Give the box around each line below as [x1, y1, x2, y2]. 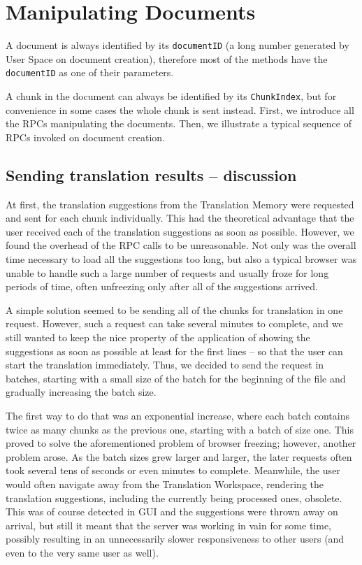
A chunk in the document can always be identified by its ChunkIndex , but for [6, 89, 337, 103]
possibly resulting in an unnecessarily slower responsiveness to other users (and [6, 531, 345, 546]
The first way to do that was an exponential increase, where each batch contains [6, 408, 349, 422]
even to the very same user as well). [6, 545, 159, 559]
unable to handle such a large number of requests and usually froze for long [6, 265, 329, 280]
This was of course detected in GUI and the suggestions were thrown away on [6, 504, 338, 519]
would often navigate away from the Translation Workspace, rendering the [6, 476, 324, 491]
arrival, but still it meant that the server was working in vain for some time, [6, 517, 332, 532]
